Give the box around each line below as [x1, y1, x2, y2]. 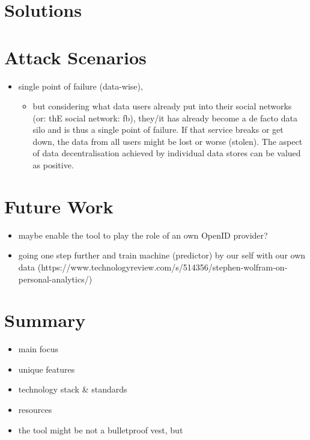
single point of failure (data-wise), [18, 79, 143, 92]
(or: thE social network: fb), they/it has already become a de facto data [32, 111, 297, 124]
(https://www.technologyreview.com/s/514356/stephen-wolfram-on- [37, 260, 288, 273]
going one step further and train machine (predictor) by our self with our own [18, 249, 306, 261]
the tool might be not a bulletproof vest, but [18, 423, 183, 436]
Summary [4, 308, 86, 332]
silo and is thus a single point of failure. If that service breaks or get [32, 123, 284, 136]
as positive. [32, 159, 74, 171]
